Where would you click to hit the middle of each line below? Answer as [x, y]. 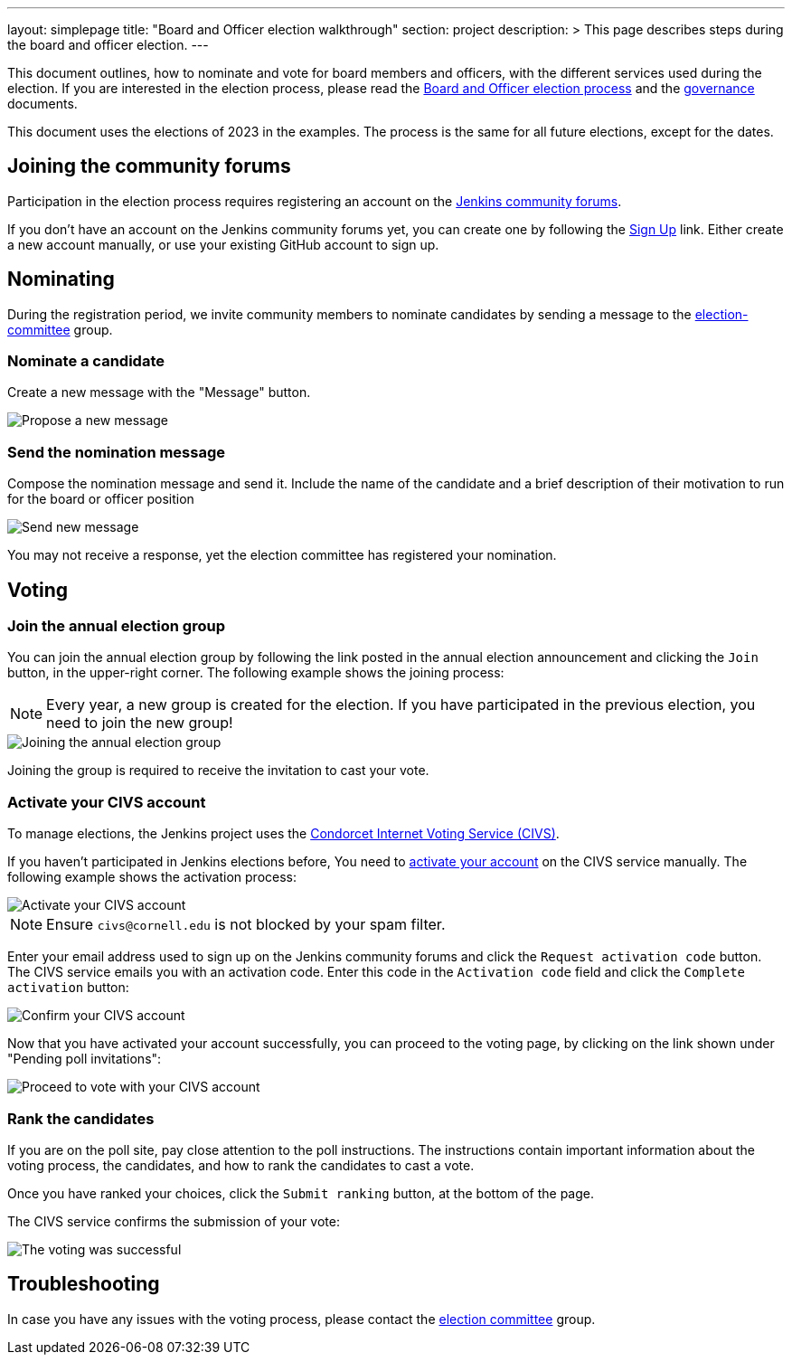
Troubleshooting [84, 1284]
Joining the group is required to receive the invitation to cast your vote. [218, 771]
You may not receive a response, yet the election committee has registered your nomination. [282, 555]
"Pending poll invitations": [85, 1059]
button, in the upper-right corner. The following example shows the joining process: [256, 673]
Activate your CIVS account [107, 802]
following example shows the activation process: [152, 877]
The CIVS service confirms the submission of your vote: [174, 1221]
